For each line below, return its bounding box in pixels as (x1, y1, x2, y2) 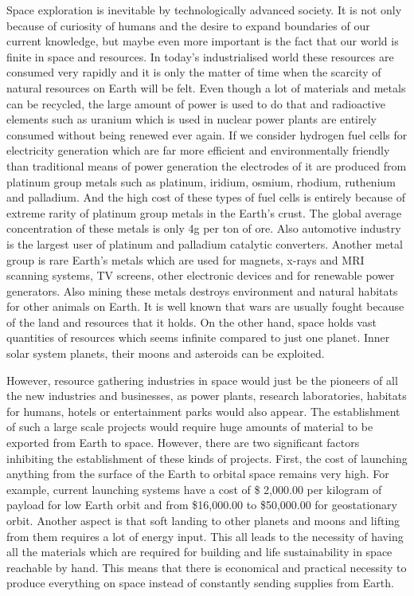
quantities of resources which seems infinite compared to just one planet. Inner (6, 329, 390, 346)
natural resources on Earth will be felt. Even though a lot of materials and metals (6, 79, 406, 96)
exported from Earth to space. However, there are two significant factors (6, 434, 360, 451)
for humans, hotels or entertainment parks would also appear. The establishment (6, 402, 400, 419)
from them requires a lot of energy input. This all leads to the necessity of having (6, 527, 404, 544)
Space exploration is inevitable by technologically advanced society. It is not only (6, 2, 402, 18)
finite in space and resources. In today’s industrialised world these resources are (6, 48, 394, 65)
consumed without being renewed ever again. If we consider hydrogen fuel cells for (6, 126, 408, 143)
